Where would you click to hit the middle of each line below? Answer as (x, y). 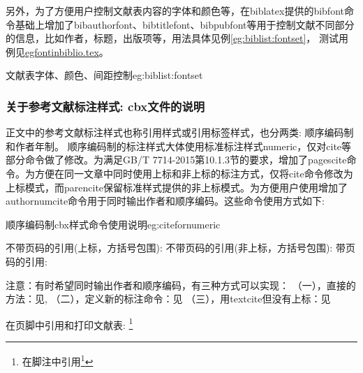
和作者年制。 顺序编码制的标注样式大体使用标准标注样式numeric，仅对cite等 (179, 146)
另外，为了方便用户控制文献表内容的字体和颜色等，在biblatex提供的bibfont (175, 10)
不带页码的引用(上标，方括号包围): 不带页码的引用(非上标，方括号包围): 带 (176, 248)
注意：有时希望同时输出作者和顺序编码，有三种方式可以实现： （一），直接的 (181, 285)
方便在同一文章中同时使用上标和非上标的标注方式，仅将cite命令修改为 (194, 173)
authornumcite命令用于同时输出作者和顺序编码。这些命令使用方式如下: (165, 201)
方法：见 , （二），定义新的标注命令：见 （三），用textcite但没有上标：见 (168, 299)
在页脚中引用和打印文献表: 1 (69, 323)
